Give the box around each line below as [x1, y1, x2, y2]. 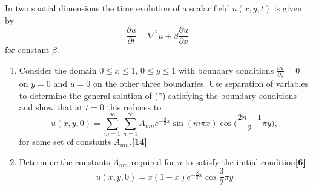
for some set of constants [19, 135, 111, 148]
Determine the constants [19, 155, 110, 168]
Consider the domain [19, 63, 97, 76]
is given [274, 2, 302, 14]
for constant [5, 43, 50, 56]
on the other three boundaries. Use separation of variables [93, 77, 309, 90]
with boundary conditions [178, 63, 274, 76]
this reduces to [107, 101, 162, 113]
